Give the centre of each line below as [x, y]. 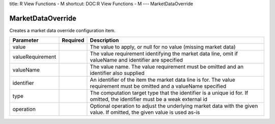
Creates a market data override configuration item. [62, 30]
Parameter [25, 40]
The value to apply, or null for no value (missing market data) [163, 47]
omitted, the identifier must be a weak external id [149, 100]
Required [73, 40]
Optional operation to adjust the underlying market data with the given [174, 106]
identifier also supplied [117, 73]
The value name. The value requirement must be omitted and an [167, 67]
